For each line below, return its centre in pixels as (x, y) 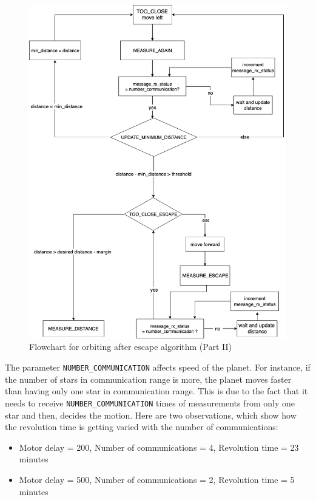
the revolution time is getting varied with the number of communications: (142, 427)
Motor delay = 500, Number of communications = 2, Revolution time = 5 (157, 479)
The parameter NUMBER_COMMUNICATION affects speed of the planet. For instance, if (158, 367)
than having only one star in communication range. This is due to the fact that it (156, 391)
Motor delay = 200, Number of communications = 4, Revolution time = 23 (159, 447)
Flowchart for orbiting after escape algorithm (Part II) (130, 347)
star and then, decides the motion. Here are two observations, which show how (151, 415)
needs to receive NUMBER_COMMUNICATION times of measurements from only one (150, 402)
